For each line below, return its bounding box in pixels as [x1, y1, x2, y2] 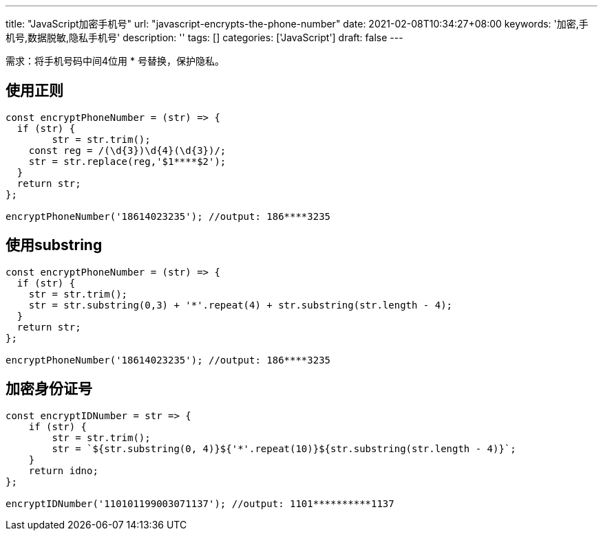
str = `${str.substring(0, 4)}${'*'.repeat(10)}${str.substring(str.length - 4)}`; [52, 443, 516, 454]
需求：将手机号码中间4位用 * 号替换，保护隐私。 [6, 55, 224, 67]
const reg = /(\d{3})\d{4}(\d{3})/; [28, 144, 226, 156]
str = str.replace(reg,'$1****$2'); [28, 155, 226, 167]
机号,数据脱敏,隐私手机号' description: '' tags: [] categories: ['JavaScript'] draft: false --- [6, 32, 403, 43]
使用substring [6, 236, 103, 254]
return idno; [28, 465, 98, 476]
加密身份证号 [6, 380, 92, 398]
